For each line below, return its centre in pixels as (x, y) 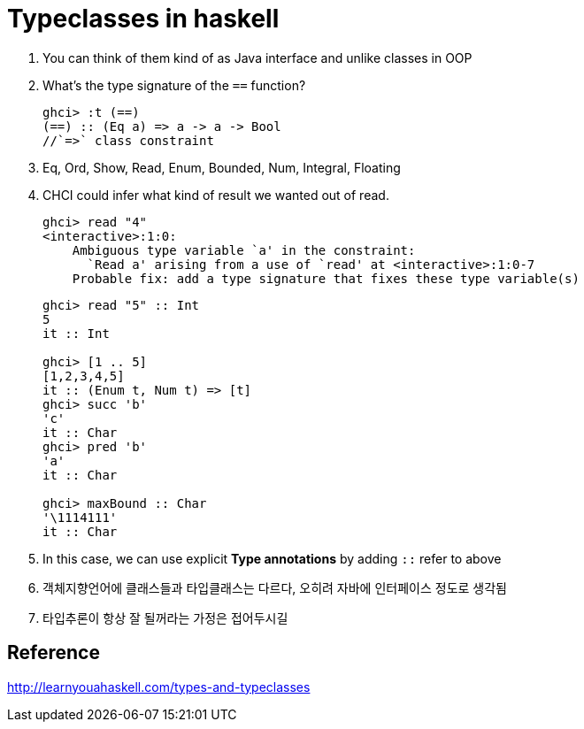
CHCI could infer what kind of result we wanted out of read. (216, 195)
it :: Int (76, 333)
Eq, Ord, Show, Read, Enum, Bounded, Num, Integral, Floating (222, 167)
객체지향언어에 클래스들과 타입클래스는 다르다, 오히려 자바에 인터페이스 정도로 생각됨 (275, 587)
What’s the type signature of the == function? (174, 85)
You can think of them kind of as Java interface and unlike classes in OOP (257, 58)
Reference (54, 653)
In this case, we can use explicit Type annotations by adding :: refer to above (272, 558)
